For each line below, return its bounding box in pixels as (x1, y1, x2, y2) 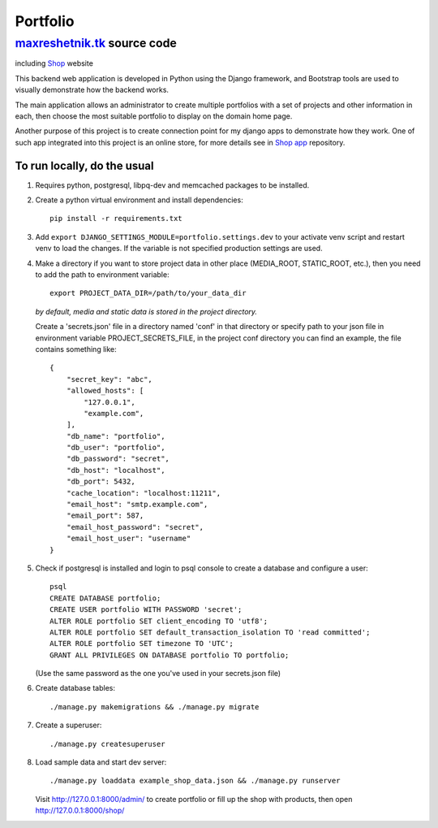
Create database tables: (35, 683, 116, 693)
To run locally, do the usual (15, 158, 154, 172)
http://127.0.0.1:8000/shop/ (35, 805, 125, 816)
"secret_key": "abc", (66, 375, 153, 384)
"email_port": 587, (66, 511, 144, 520)
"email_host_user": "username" (66, 534, 191, 544)
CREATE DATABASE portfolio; (49, 593, 161, 603)
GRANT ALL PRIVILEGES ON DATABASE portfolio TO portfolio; (49, 650, 290, 660)
